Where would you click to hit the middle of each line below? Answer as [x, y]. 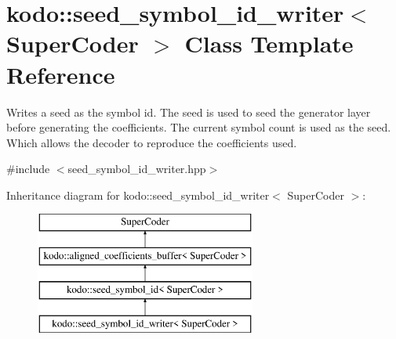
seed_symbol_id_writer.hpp [137, 169]
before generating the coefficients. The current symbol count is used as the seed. [199, 127]
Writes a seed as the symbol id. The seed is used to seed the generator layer [189, 112]
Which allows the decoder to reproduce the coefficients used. [152, 142]
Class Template [269, 43]
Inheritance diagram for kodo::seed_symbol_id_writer [138, 195]
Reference [61, 74]
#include [28, 169]
